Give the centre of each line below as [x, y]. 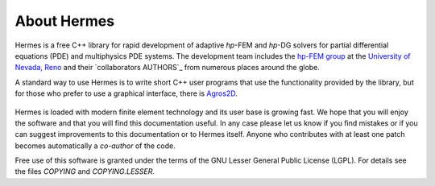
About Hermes [65, 21]
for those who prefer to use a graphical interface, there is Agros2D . [126, 93]
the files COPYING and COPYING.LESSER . [85, 172]
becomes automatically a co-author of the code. [95, 146]
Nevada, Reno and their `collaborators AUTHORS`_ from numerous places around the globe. [167, 68]
